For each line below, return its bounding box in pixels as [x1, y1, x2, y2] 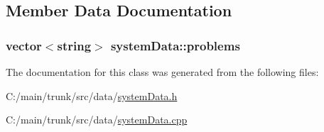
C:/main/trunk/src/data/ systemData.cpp [6, 112, 188, 127]
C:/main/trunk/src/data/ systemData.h [6, 88, 178, 103]
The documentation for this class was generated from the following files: [6, 65, 319, 79]
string [57, 36, 92, 54]
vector [6, 36, 42, 54]
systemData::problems [110, 36, 240, 54]
